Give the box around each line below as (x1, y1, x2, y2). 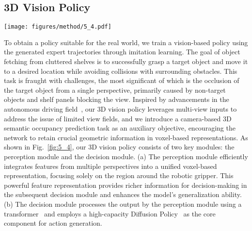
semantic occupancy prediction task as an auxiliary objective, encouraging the (4, 123, 236, 133)
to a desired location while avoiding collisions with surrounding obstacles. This (4, 66, 237, 76)
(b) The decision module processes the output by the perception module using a (4, 198, 242, 209)
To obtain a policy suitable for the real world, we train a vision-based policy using (4, 37, 248, 47)
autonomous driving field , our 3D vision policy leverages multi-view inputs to (4, 104, 237, 114)
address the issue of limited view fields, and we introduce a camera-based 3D (4, 113, 232, 123)
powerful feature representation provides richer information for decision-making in (4, 180, 247, 190)
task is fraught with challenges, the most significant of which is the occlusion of (4, 75, 239, 85)
